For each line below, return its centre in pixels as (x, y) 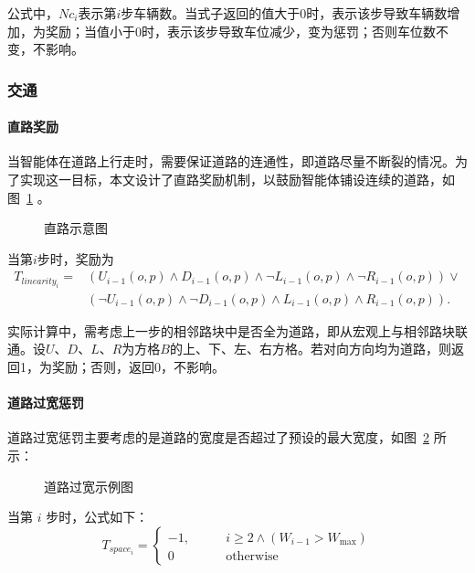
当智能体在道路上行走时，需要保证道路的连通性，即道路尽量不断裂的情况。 (231, 161)
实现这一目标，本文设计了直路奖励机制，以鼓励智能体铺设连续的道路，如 (237, 180)
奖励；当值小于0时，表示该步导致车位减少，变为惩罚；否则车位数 (240, 31)
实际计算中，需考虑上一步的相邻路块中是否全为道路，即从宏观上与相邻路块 (231, 330)
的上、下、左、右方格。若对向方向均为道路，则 (310, 349)
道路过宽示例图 (89, 486)
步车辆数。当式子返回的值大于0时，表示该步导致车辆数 (284, 13)
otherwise (252, 556)
